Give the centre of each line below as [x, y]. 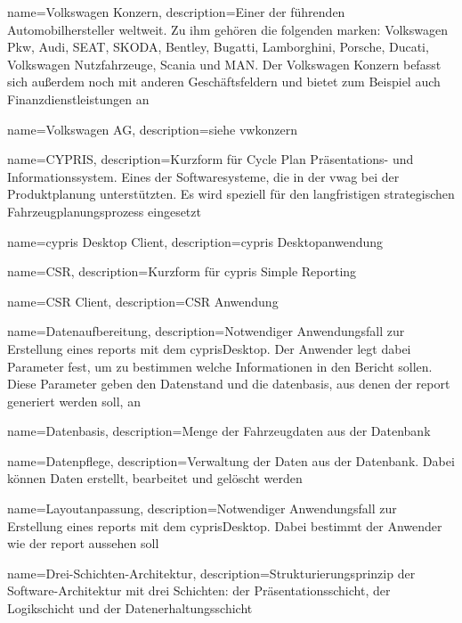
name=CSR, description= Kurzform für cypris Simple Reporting [182, 271]
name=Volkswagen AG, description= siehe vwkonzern [152, 129]
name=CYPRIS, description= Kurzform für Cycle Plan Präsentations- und [211, 159]
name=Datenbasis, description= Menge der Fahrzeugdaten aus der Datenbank [219, 431]
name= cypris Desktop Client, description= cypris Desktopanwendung [195, 241]
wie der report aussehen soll [83, 543]
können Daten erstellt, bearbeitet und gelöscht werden [155, 478]
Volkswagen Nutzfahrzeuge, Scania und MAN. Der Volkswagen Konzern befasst [224, 64]
